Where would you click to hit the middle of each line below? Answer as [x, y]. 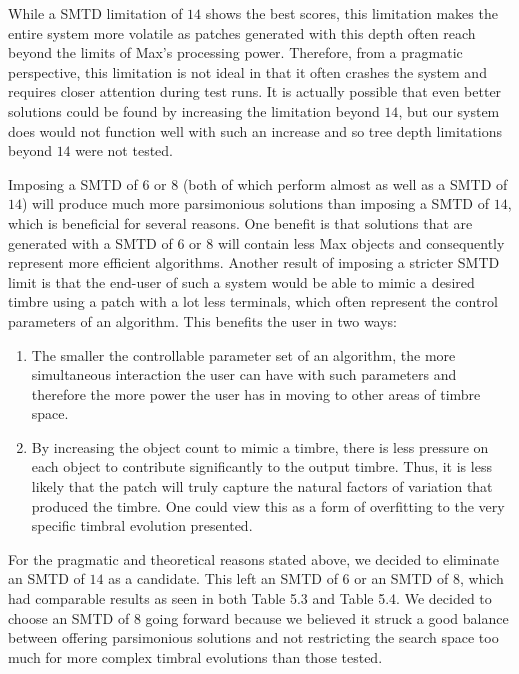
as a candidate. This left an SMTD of [223, 578]
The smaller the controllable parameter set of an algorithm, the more [243, 354]
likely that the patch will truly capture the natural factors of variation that [262, 486]
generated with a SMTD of [90, 242]
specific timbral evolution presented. [142, 525]
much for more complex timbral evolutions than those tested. [195, 656]
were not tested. [124, 150]
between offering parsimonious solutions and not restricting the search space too [253, 637]
